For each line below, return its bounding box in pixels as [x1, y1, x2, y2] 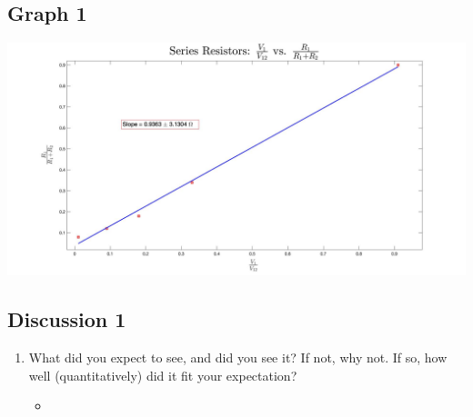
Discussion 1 [7, 305, 126, 333]
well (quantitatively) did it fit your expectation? [28, 365, 297, 384]
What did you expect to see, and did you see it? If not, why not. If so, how [28, 347, 448, 366]
